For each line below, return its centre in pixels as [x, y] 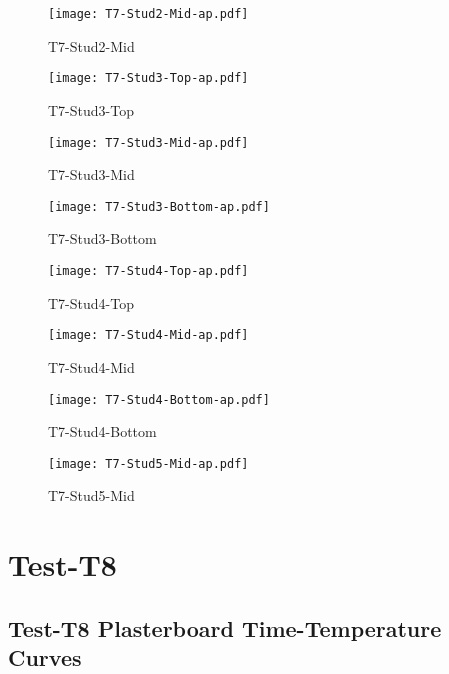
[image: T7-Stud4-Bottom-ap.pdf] [159, 399]
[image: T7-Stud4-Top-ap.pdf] [148, 271]
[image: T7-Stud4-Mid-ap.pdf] [148, 335]
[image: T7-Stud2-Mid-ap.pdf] [148, 14]
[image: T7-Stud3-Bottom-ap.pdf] [159, 206]
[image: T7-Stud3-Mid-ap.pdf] [148, 142]
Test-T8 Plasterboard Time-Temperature [225, 627]
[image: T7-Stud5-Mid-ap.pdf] [148, 463]
